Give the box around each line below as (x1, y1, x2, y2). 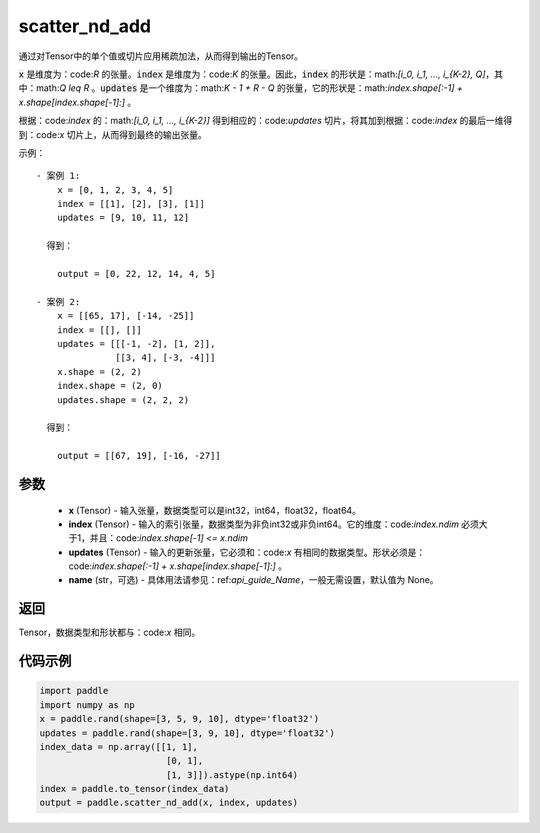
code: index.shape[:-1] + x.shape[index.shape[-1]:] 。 (68, 560, 287, 572)
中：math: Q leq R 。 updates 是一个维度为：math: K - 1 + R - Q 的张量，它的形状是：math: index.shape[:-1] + (18, 82, 464, 94)
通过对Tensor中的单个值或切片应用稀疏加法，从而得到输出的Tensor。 (18, 50, 304, 62)
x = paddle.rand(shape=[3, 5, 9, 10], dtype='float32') (39, 713, 320, 725)
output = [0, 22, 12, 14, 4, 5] (56, 268, 216, 280)
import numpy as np (39, 699, 135, 710)
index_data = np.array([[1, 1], (39, 741, 199, 752)
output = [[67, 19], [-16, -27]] (56, 450, 222, 462)
